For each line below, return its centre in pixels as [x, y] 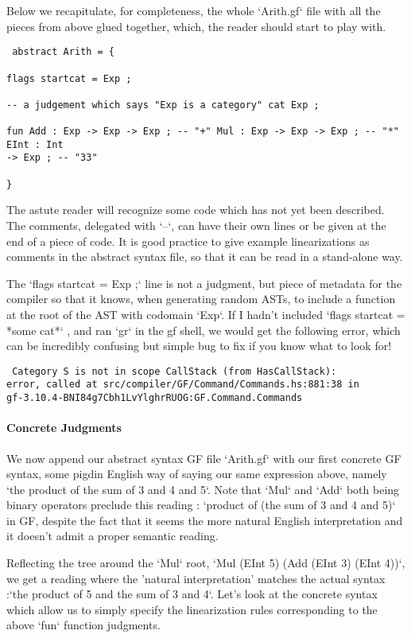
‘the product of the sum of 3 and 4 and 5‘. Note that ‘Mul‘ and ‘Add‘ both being [203, 489]
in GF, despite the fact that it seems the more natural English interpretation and [205, 520]
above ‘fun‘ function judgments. [83, 625]
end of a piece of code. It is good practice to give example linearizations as [188, 241]
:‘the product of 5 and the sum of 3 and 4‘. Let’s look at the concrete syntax [192, 594]
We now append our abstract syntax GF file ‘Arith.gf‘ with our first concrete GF [204, 458]
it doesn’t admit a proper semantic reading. [112, 536]
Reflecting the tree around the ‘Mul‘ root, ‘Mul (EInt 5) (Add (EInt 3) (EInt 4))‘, [206, 563]
